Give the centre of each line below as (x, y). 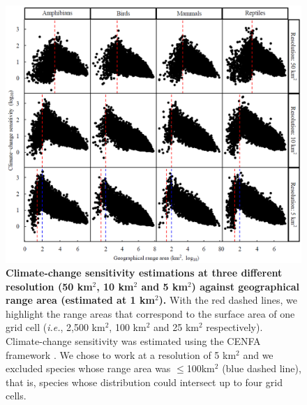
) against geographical (246, 286)
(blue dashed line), (262, 368)
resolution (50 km (49, 286)
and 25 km (176, 327)
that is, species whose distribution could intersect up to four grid (144, 382)
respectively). (234, 327)
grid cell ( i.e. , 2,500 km (55, 327)
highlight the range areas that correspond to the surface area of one (150, 313)
